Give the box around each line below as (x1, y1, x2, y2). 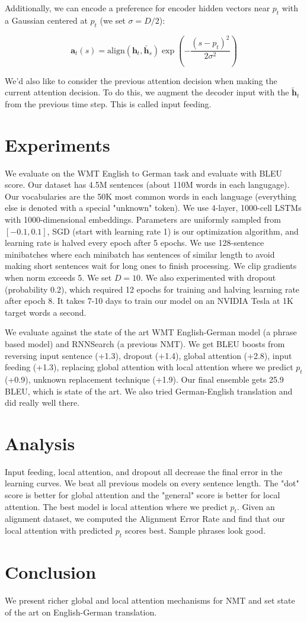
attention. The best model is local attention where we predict (5, 500, 228, 512)
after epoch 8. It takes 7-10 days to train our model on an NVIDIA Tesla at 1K (5, 294, 294, 307)
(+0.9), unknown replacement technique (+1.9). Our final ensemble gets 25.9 (5, 373, 284, 385)
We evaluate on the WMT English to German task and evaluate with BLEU (5, 166, 283, 179)
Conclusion (5, 560, 97, 584)
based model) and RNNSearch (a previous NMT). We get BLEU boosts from (5, 337, 285, 350)
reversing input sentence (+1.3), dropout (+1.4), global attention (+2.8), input (5, 349, 292, 361)
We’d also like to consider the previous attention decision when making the (5, 74, 277, 86)
